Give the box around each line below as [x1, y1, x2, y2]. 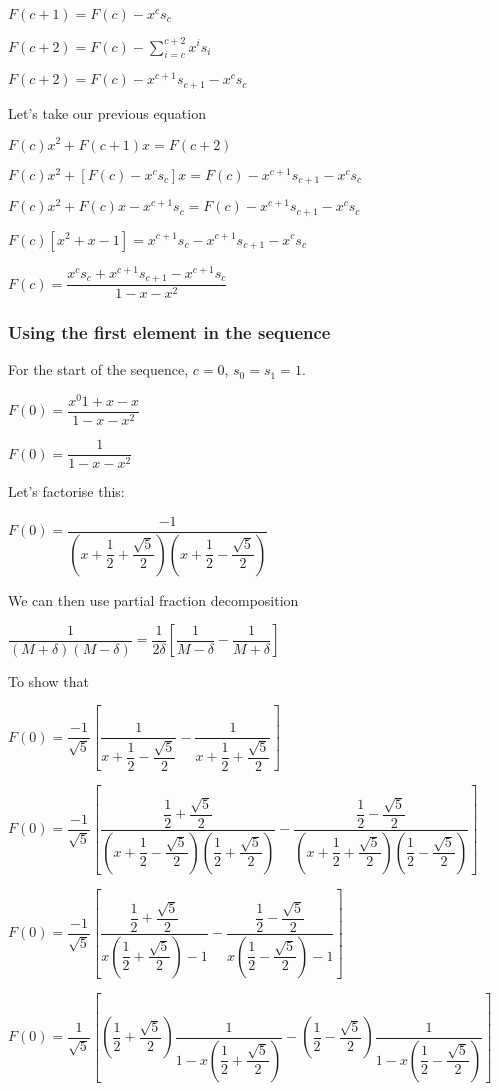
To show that [8, 670, 89, 691]
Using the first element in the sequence [8, 320, 331, 345]
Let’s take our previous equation [8, 102, 206, 123]
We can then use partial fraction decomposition [8, 589, 299, 610]
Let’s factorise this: [8, 481, 125, 502]
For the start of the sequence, [8, 359, 189, 380]
